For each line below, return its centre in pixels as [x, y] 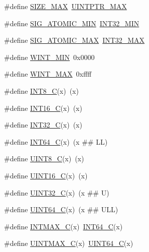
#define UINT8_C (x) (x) [44, 159]
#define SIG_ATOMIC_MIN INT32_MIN [72, 23]
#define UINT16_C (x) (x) [46, 175]
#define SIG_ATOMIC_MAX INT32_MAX [74, 40]
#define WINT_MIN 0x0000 [49, 57]
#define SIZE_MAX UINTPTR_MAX [65, 6]
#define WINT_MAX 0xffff [48, 74]
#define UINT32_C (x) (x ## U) [57, 192]
